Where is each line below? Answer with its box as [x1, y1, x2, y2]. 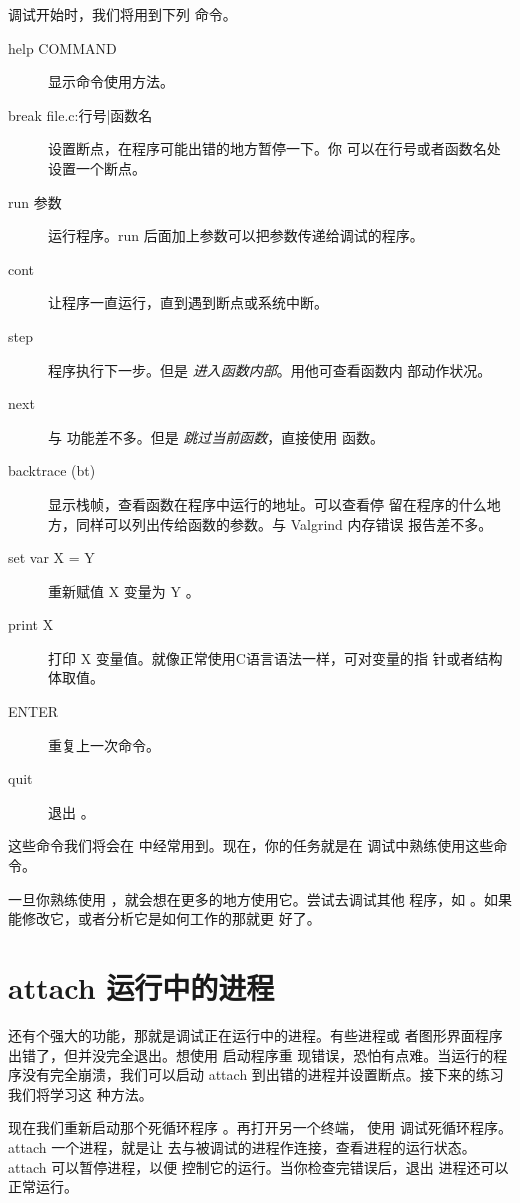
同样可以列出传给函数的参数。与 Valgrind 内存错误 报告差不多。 [75, 513, 493, 534]
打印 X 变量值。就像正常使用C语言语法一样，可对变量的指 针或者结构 [48, 647, 503, 668]
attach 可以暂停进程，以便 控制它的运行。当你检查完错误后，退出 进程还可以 [8, 1156, 509, 1177]
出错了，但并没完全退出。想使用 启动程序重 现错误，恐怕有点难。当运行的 [8, 1044, 494, 1065]
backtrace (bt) [8, 460, 96, 481]
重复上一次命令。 [48, 734, 160, 755]
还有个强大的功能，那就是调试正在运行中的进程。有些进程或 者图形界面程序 [8, 1024, 503, 1045]
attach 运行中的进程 [8, 967, 275, 1007]
